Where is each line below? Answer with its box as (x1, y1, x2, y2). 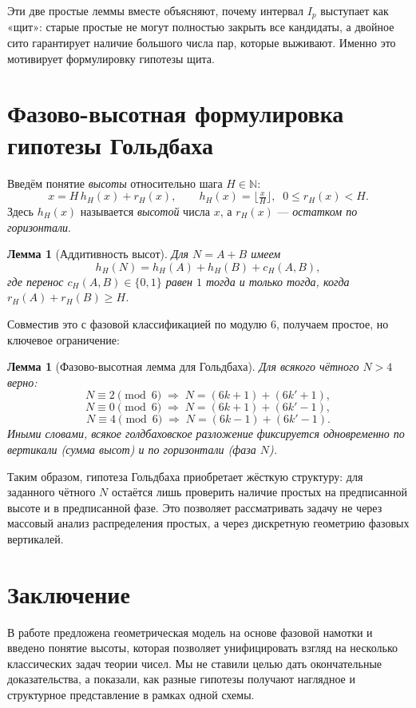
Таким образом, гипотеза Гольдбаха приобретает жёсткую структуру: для (7, 467, 363, 484)
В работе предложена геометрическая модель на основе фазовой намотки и (7, 623, 373, 640)
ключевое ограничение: (7, 331, 120, 348)
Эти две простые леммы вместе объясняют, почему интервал (7, 2, 304, 18)
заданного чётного (7, 483, 96, 500)
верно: (7, 373, 38, 390)
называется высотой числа (80, 202, 211, 219)
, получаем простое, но (275, 315, 389, 332)
